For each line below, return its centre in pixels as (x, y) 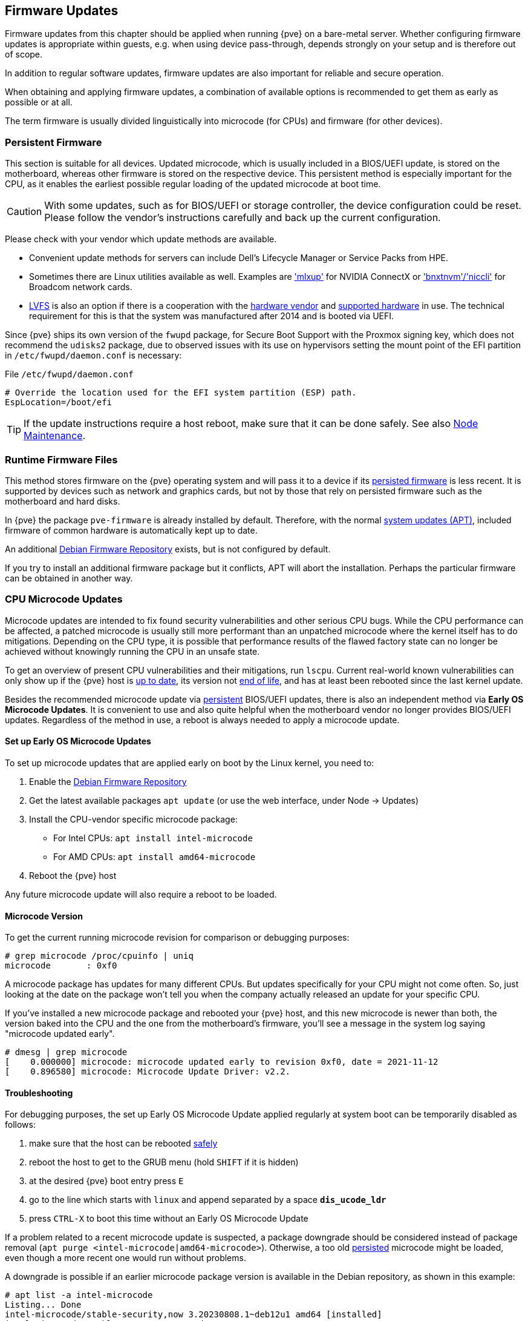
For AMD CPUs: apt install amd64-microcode (155, 856)
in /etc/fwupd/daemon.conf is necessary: (93, 356)
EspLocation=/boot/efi (59, 402)
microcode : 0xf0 (61, 966)
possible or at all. (39, 102)
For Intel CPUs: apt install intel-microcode (153, 838)
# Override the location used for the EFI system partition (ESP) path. (181, 393)
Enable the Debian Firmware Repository (108, 781)
